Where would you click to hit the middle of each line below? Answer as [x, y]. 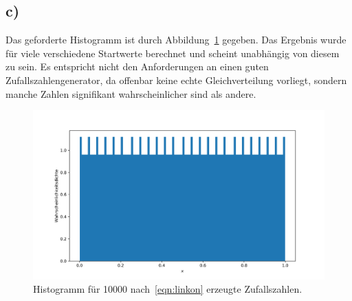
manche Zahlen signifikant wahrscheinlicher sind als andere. [131, 93]
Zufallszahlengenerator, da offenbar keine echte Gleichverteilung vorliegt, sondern [176, 80]
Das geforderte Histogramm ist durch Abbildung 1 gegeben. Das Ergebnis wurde [176, 40]
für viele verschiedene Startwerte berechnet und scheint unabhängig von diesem [173, 53]
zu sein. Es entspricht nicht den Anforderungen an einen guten [137, 66]
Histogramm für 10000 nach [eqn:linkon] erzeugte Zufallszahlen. [168, 289]
